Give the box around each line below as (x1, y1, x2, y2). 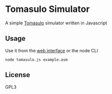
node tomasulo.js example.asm (5, 57, 68, 62)
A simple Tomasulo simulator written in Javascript (5, 20, 108, 26)
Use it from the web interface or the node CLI (5, 47, 98, 53)
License (5, 71, 30, 79)
